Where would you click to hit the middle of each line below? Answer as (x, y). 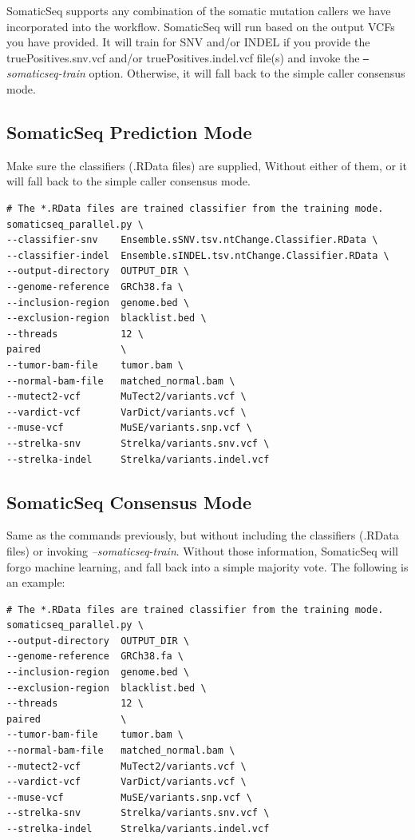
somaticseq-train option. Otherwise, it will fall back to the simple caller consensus (206, 73)
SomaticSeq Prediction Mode (129, 132)
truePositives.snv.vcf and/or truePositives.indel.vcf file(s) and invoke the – (188, 57)
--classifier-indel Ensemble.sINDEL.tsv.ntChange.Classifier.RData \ (198, 255)
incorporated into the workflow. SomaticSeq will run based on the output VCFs (201, 26)
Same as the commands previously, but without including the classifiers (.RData (203, 535)
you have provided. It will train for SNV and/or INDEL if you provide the (188, 42)
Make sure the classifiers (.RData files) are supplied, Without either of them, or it (207, 165)
